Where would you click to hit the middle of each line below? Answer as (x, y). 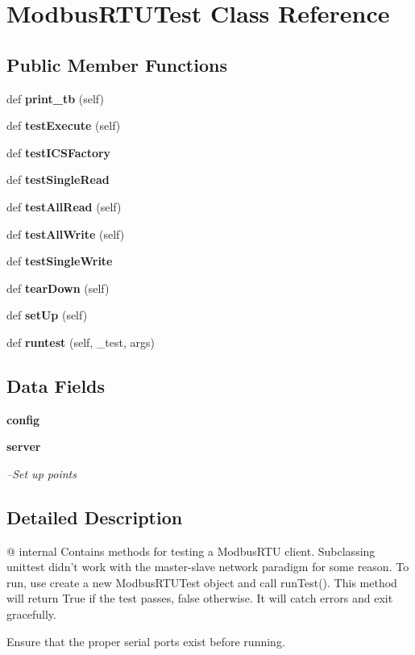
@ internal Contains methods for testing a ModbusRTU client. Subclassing (191, 551)
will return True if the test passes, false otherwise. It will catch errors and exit (200, 598)
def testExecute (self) (64, 125)
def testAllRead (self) (64, 206)
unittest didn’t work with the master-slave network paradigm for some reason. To (208, 567)
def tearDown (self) (58, 288)
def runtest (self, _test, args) (81, 342)
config (23, 419)
